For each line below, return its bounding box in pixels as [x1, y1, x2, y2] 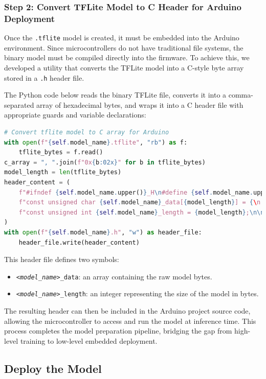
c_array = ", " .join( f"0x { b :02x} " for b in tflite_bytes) [4, 158, 206, 166]
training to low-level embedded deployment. [20, 335, 158, 346]
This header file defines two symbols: [4, 254, 119, 265]
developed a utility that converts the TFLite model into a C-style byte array [4, 62, 244, 73]
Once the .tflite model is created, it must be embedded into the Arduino [4, 32, 239, 43]
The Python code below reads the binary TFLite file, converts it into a [4, 89, 227, 100]
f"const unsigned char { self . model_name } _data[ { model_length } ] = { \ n [18, 199, 261, 206]
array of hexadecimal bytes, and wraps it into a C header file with [36, 99, 243, 110]
